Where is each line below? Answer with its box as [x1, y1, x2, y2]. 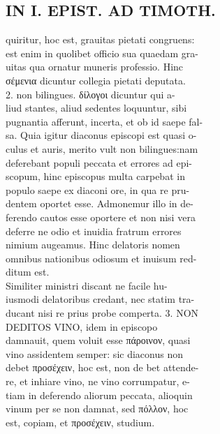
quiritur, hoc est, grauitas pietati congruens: [6, 32, 195, 47]
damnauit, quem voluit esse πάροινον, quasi [6, 333, 191, 347]
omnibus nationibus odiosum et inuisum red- [6, 250, 197, 265]
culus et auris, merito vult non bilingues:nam [6, 141, 198, 156]
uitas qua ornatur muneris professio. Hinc [6, 59, 184, 74]
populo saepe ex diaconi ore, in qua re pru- [6, 182, 190, 197]
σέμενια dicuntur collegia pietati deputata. [6, 73, 186, 87]
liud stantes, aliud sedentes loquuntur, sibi [6, 100, 187, 115]
